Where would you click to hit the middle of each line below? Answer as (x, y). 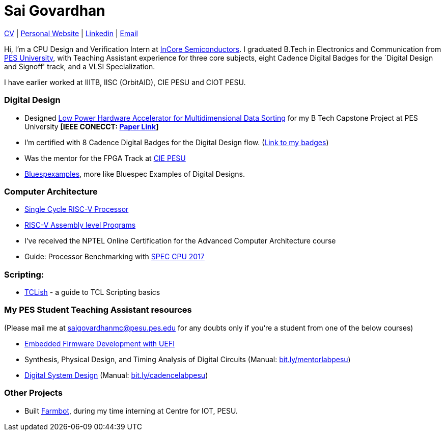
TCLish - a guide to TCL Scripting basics (92, 292)
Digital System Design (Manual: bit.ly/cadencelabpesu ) (116, 375)
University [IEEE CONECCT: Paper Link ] (92, 126)
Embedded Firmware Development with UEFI (100, 343)
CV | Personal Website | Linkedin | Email (71, 33)
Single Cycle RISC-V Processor (77, 209)
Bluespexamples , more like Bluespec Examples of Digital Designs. (135, 174)
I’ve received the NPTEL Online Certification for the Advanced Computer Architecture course (180, 241)
